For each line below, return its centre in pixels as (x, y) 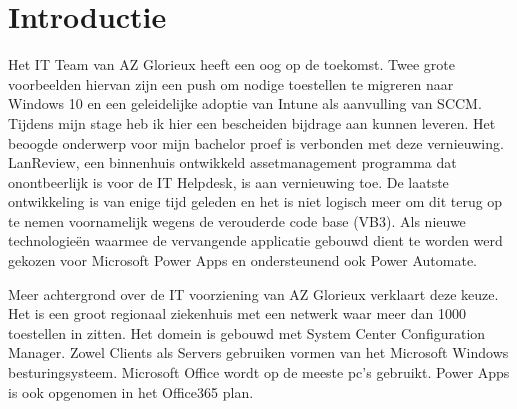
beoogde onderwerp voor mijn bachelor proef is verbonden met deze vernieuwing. (256, 142)
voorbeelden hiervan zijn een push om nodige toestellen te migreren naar (231, 83)
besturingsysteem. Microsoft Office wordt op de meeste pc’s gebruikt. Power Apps (259, 372)
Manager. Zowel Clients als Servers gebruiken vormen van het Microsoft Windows (258, 352)
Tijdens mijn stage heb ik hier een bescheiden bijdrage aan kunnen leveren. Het (252, 122)
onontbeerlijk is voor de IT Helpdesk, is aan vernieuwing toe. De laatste (228, 181)
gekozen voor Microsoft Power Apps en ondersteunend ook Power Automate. (243, 260)
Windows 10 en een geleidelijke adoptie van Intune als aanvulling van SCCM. (245, 103)
